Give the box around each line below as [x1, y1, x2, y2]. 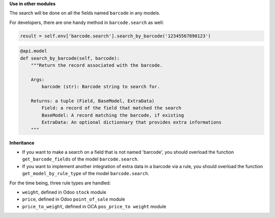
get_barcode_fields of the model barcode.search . [22, 156, 139, 162]
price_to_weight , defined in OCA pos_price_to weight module [22, 203, 167, 209]
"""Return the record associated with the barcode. [31, 63, 163, 68]
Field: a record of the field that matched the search [41, 105, 182, 111]
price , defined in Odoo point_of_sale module [22, 196, 125, 202]
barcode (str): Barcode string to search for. [41, 84, 160, 90]
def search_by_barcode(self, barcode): [20, 55, 120, 61]
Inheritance [9, 140, 35, 146]
